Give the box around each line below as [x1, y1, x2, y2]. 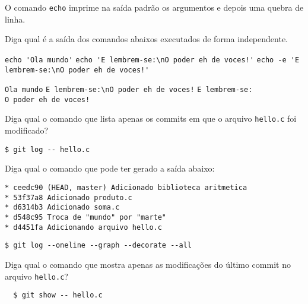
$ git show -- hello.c [13, 291, 103, 300]
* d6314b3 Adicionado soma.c [5, 203, 120, 212]
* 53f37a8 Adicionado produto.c [5, 193, 132, 202]
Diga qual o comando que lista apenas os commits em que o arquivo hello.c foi [5, 112, 297, 125]
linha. [5, 12, 26, 25]
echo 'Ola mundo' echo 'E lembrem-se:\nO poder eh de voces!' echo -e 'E [5, 55, 300, 64]
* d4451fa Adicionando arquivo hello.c [5, 223, 162, 232]
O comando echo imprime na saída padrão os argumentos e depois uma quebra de [5, 1, 304, 13]
